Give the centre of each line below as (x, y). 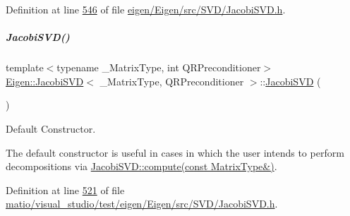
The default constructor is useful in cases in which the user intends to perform (175, 152)
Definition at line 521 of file (65, 190)
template (25, 67)
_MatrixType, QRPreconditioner (172, 81)
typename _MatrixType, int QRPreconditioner (159, 67)
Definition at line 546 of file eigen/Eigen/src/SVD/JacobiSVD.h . (146, 9)
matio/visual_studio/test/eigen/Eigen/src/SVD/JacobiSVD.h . (142, 204)
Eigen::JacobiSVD (45, 81)
